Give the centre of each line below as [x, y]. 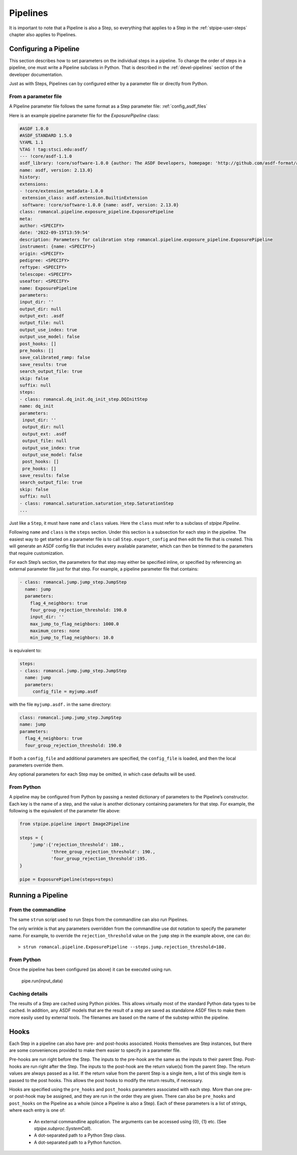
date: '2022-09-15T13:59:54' [55, 233]
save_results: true [43, 364]
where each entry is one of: [37, 1110]
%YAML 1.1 [31, 142]
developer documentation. [36, 74]
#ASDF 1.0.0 [34, 128]
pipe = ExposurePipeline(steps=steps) [67, 880]
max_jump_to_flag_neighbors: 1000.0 [74, 624]
